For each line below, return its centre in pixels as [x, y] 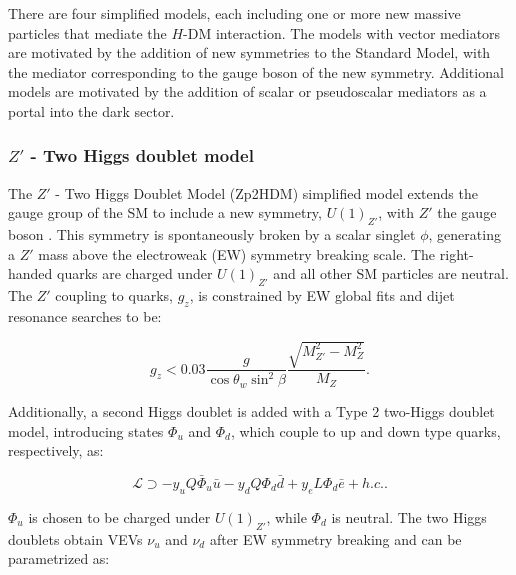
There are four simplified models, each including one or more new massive [234, 13]
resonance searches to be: [85, 315]
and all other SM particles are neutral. [391, 273]
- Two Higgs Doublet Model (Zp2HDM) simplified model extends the [266, 192]
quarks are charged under [135, 273]
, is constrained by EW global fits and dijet [322, 295]
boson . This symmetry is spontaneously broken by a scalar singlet [212, 234]
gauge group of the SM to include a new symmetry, [165, 212]
